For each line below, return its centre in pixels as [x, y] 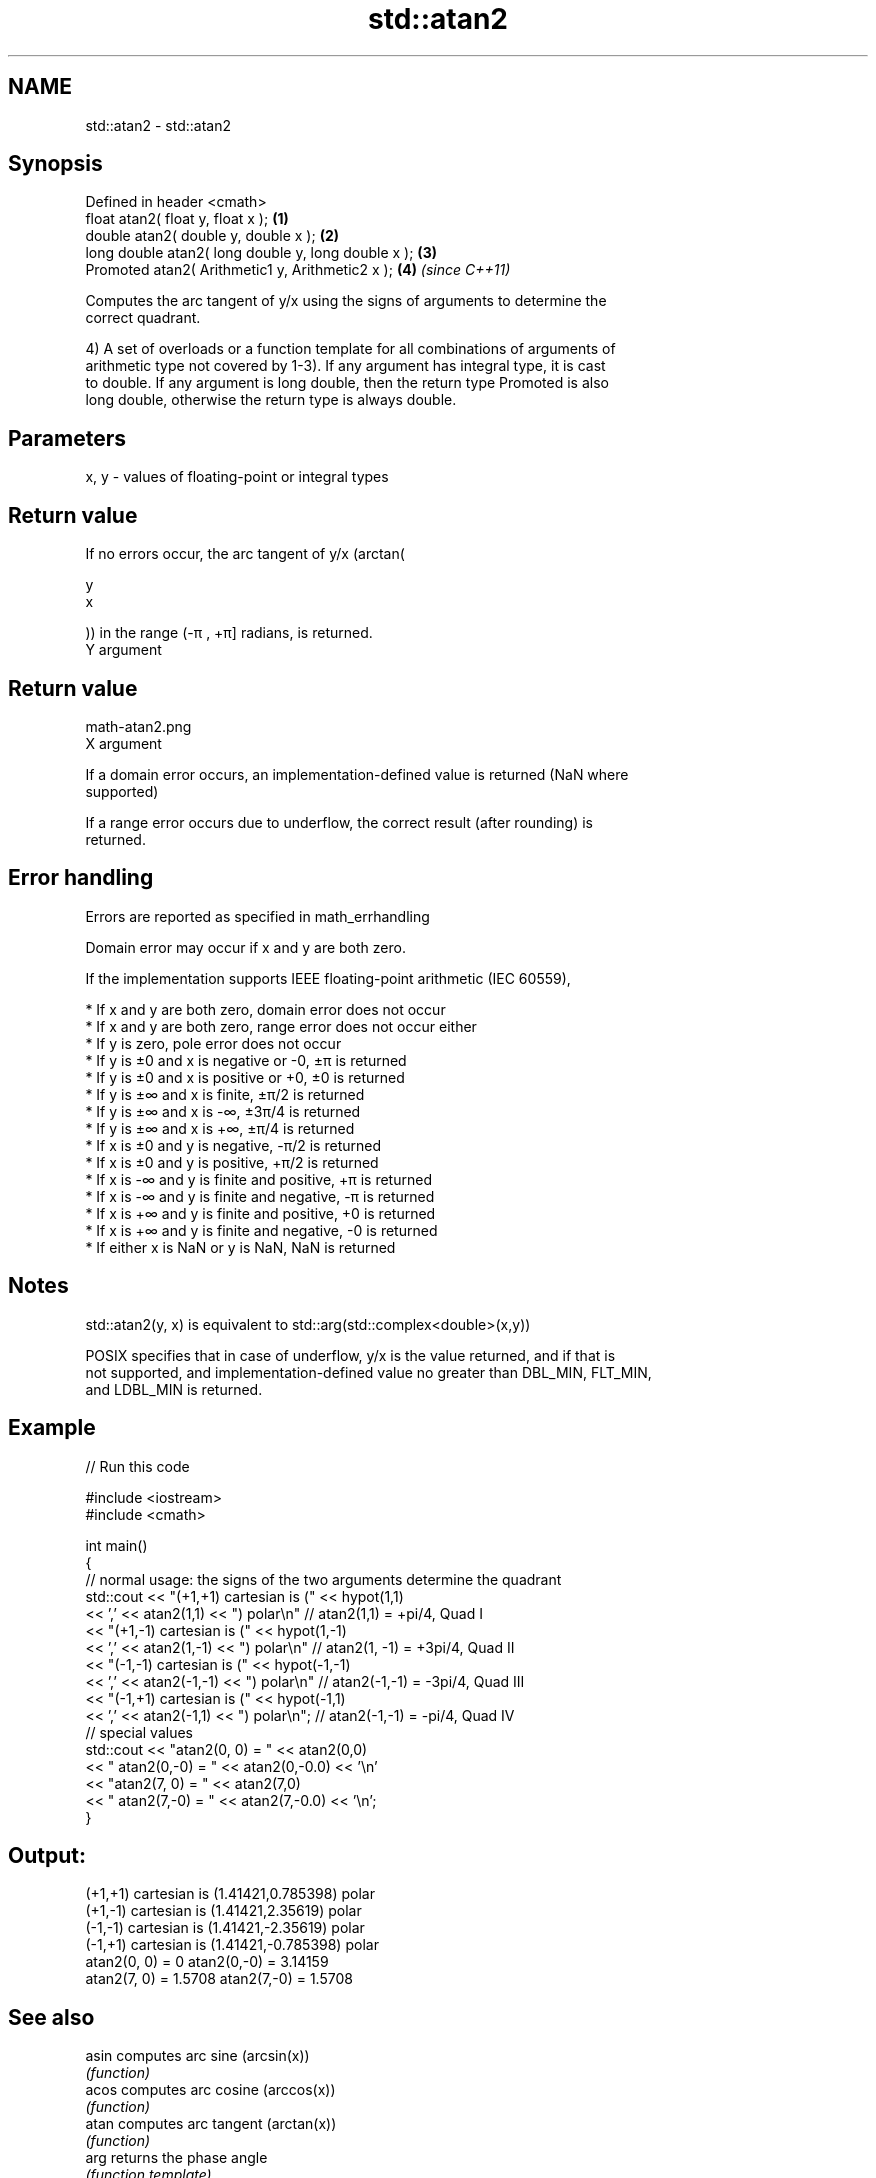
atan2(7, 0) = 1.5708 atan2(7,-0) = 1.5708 [219, 1979]
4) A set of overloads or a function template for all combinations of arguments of [350, 349]
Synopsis [55, 164]
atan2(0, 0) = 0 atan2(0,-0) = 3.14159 [207, 1962]
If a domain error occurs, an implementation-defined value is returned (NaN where [357, 774]
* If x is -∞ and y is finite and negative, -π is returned [260, 1196]
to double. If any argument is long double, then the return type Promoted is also [347, 383]
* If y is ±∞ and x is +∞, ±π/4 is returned [220, 1128]
